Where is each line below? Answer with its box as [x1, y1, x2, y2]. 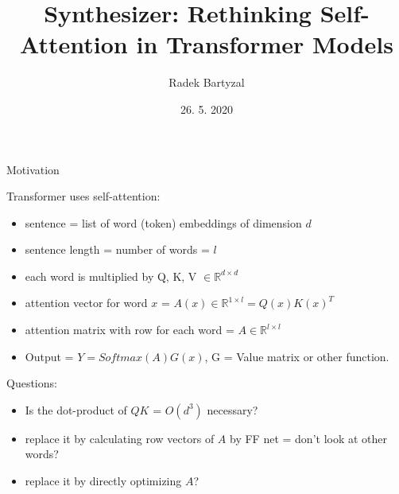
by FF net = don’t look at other [230, 430, 388, 446]
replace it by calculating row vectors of [25, 430, 215, 446]
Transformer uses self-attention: [6, 188, 161, 204]
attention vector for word [25, 294, 148, 311]
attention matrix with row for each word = [25, 321, 234, 338]
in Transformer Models [136, 28, 393, 60]
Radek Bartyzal [169, 74, 245, 91]
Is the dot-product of [25, 401, 127, 418]
